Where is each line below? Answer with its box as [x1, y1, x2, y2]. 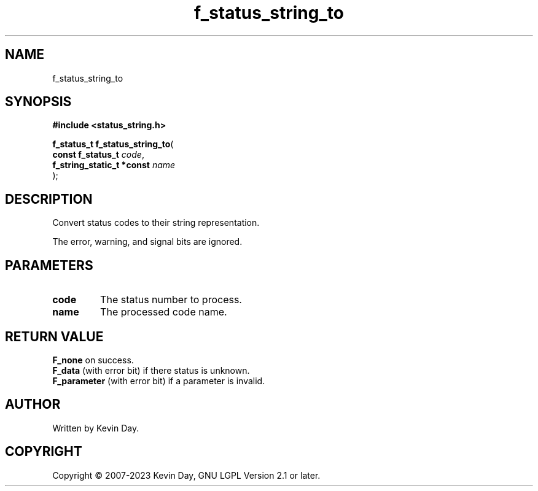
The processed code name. [100, 306, 227, 319]
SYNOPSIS [5, 94, 72, 110]
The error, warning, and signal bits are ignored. [52, 236, 243, 247]
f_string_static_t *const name [52, 160, 176, 171]
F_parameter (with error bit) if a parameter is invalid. [52, 375, 265, 386]
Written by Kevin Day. [52, 422, 139, 433]
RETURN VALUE [5, 328, 104, 344]
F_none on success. [52, 354, 134, 365]
